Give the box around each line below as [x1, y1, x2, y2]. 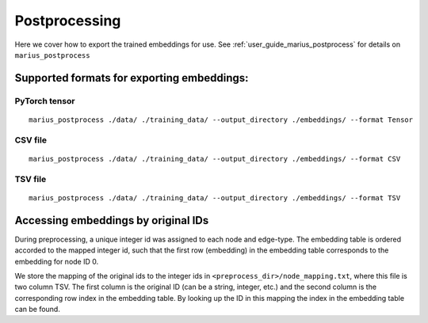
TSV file [14, 173, 47, 184]
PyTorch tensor [14, 95, 75, 106]
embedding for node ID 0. [14, 256, 99, 266]
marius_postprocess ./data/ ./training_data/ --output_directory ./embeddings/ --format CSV [29, 154, 401, 163]
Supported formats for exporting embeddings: [14, 71, 249, 85]
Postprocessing [14, 12, 121, 29]
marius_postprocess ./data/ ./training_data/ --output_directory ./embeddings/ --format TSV [29, 193, 401, 202]
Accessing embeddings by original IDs [14, 214, 209, 227]
